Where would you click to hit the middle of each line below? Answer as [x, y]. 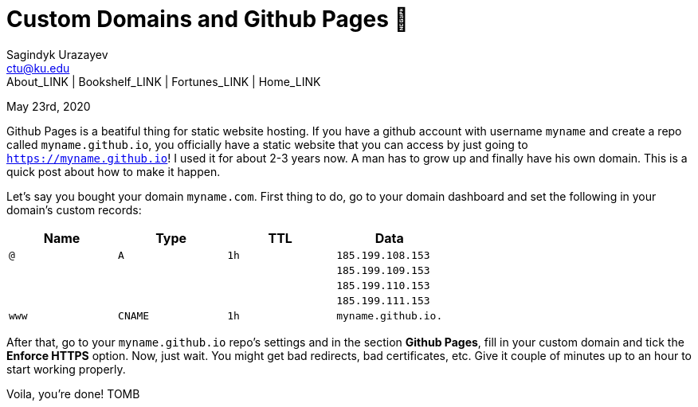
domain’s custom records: [74, 209]
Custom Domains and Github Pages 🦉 [208, 19]
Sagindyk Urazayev [57, 54]
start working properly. [66, 369]
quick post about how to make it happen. [114, 171]
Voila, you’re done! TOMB [73, 393]
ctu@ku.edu [38, 68]
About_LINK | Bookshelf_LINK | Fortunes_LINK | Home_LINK [164, 81]
